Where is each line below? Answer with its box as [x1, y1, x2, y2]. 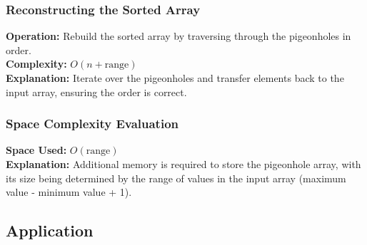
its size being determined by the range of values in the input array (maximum [6, 170, 346, 185]
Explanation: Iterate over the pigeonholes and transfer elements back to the [6, 71, 344, 85]
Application [6, 219, 94, 241]
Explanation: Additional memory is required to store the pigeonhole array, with [6, 157, 361, 171]
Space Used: [6, 142, 67, 157]
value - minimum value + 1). [6, 184, 132, 199]
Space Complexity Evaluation [6, 115, 179, 132]
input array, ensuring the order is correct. [6, 84, 187, 99]
